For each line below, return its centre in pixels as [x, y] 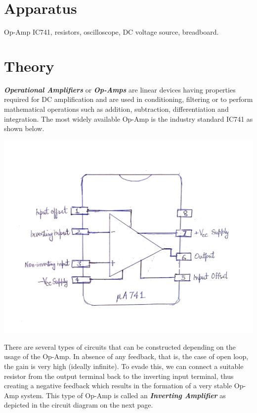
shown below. [24, 128]
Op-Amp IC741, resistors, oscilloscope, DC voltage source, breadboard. [111, 32]
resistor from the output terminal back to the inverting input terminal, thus [119, 376]
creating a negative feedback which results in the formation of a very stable [118, 386]
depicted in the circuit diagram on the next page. [79, 405]
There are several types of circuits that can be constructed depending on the [120, 346]
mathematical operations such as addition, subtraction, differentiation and [116, 109]
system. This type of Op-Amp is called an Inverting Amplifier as [123, 395]
